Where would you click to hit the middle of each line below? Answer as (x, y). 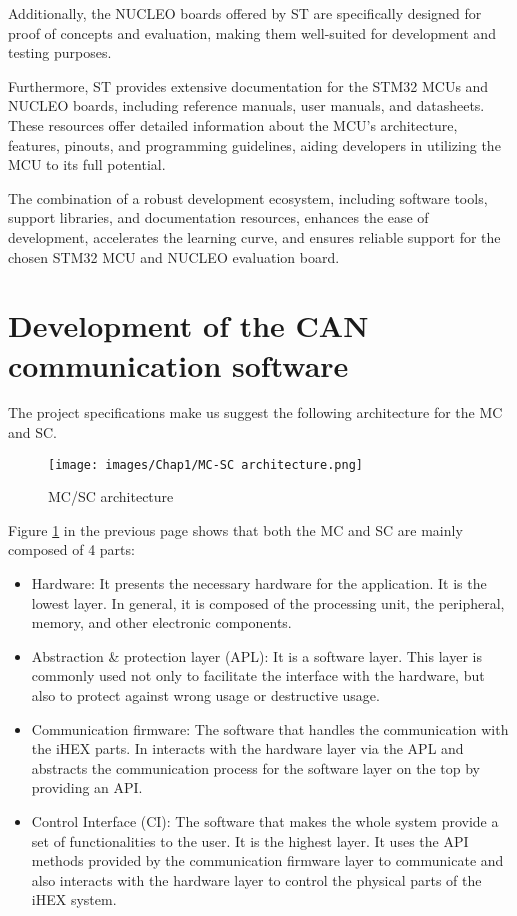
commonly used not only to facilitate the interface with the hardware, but (258, 675)
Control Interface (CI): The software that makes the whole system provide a (265, 821)
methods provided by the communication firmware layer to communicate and (267, 860)
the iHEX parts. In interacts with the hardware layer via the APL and (247, 748)
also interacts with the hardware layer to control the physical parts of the (256, 879)
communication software (178, 364)
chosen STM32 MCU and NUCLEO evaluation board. (174, 256)
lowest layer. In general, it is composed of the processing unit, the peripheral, (268, 602)
